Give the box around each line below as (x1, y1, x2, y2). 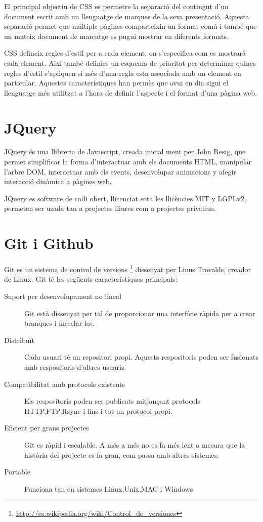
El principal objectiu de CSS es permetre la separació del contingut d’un (4, 1, 229, 11)
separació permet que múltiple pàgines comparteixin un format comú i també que (4, 21, 257, 31)
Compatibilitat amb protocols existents (4, 378, 125, 389)
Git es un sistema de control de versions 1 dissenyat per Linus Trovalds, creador (4, 263, 251, 274)
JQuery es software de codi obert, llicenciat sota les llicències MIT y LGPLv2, (4, 193, 246, 203)
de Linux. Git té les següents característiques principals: (4, 274, 178, 284)
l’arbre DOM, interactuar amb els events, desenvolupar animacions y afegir (4, 166, 236, 177)
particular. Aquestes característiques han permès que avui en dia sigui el (4, 77, 229, 88)
